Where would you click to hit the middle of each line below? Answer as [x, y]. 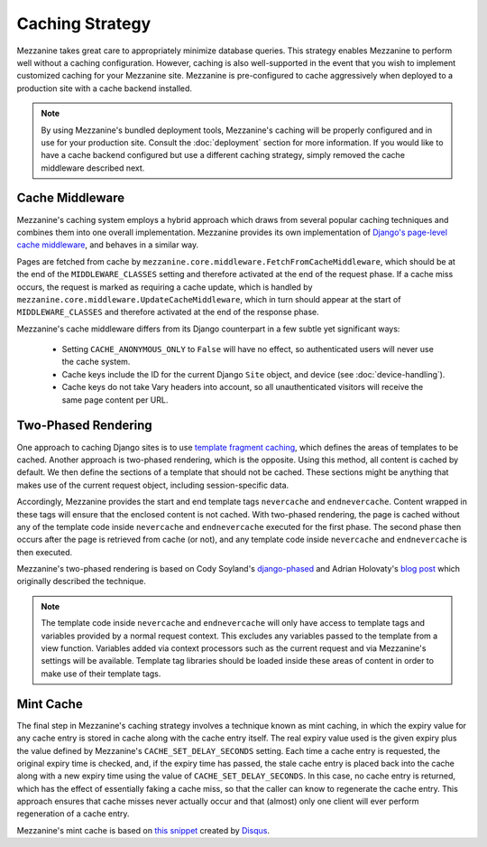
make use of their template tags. [101, 674]
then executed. [45, 552]
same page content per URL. [115, 400]
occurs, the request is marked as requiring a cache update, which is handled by [165, 287]
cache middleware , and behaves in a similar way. [108, 245]
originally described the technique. [81, 582]
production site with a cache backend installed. [105, 88]
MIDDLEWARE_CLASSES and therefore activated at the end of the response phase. [168, 312]
